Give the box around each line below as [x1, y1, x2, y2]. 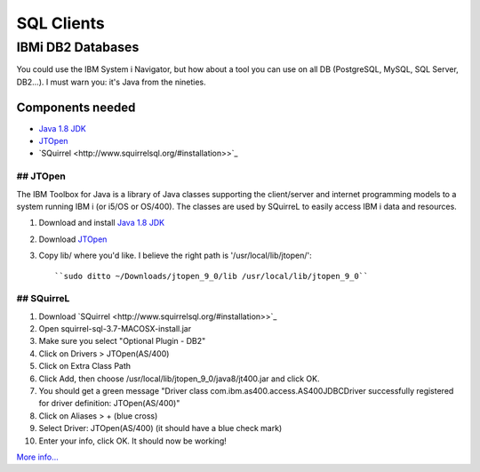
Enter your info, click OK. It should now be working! [38, 436, 227, 446]
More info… [16, 452, 60, 462]
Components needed [16, 100, 136, 115]
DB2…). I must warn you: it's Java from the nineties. [16, 76, 206, 87]
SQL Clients [16, 13, 106, 33]
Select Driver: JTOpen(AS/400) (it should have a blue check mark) [38, 423, 283, 434]
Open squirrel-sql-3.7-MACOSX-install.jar [38, 324, 191, 334]
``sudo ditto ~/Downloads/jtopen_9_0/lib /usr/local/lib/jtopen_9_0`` [54, 271, 369, 281]
